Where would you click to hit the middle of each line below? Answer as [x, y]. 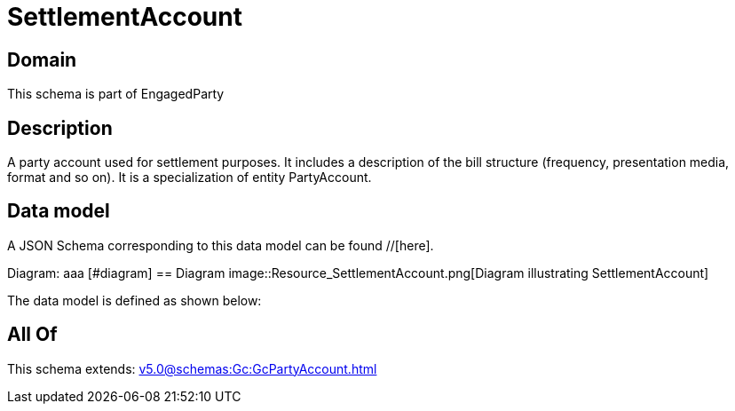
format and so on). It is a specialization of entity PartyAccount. [190, 178]
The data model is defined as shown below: [134, 300]
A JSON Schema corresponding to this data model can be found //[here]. [221, 245]
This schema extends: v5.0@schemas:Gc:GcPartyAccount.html [192, 368]
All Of [32, 335]
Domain [42, 59]
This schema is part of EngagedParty [116, 94]
